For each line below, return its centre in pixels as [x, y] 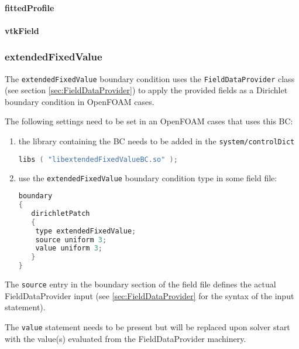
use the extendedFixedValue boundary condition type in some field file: [148, 177]
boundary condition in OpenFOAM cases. [80, 101]
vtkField [22, 30]
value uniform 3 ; [69, 248]
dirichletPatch [61, 213]
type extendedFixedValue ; [86, 231]
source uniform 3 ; [71, 240]
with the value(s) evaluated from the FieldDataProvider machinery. [126, 338]
